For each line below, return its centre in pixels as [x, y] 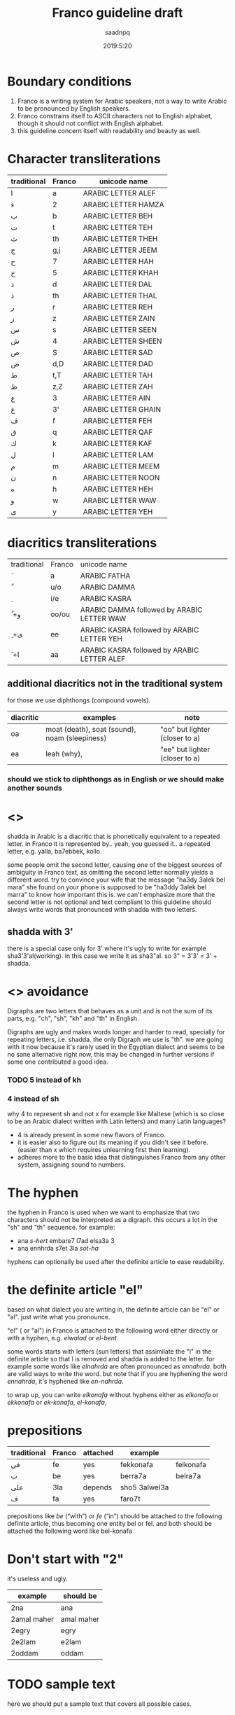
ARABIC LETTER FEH [117, 420]
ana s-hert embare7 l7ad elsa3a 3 [66, 1241]
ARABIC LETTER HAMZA [123, 204]
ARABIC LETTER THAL [120, 296]
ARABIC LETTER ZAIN [119, 318]
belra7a [188, 1476]
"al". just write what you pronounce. [59, 1317]
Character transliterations [84, 159]
